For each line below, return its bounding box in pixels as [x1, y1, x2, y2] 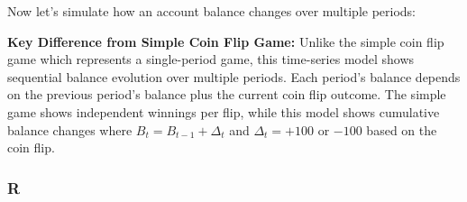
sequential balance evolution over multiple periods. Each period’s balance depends [7, 67, 461, 86]
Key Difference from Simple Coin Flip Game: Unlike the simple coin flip [7, 32, 444, 50]
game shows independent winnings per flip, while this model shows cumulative [7, 102, 440, 121]
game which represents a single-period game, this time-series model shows [7, 50, 415, 69]
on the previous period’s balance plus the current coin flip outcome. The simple [7, 85, 446, 104]
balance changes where [7, 120, 133, 139]
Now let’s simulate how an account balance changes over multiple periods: [7, 2, 417, 20]
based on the [366, 120, 437, 139]
